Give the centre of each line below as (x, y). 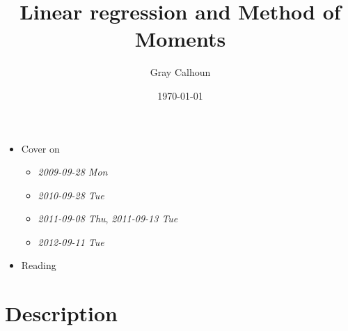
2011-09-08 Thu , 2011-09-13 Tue (108, 218)
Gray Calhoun (180, 72)
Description (62, 313)
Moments (180, 39)
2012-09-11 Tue (71, 241)
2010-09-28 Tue (71, 195)
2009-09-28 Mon (73, 172)
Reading (39, 265)
